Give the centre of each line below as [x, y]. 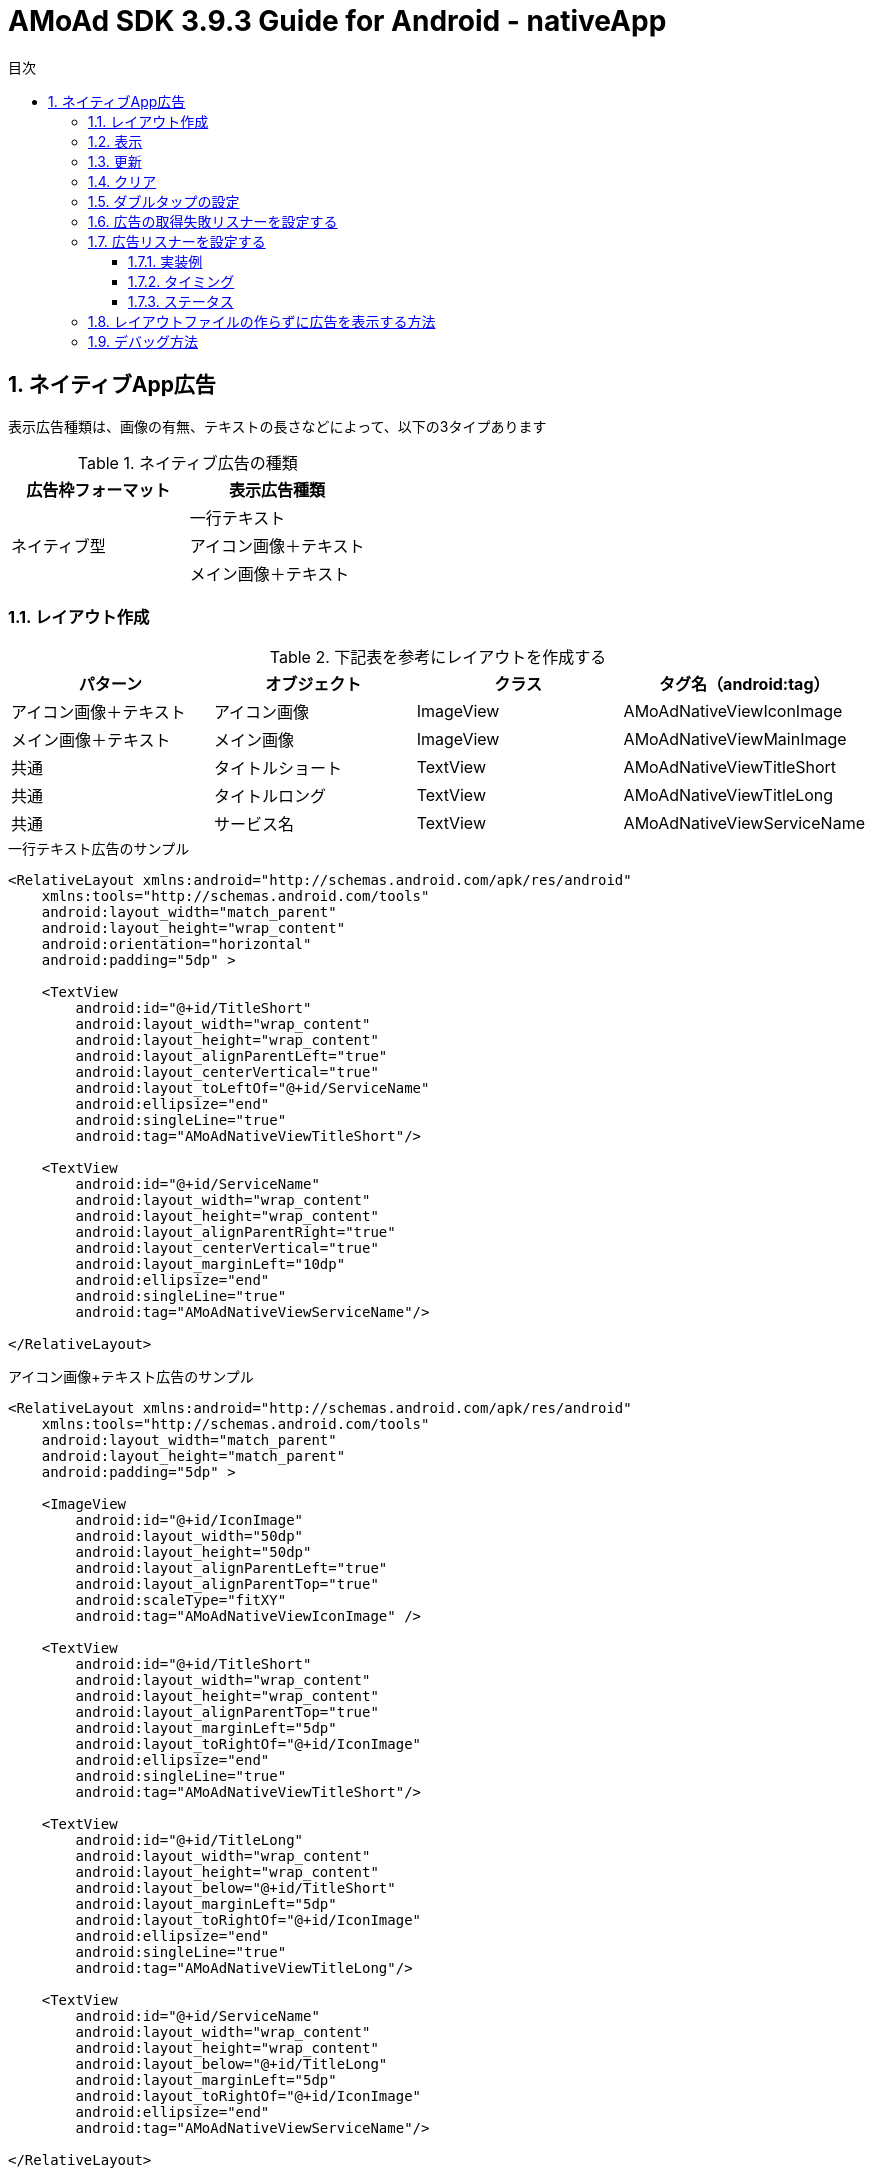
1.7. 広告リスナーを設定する [177, 241]
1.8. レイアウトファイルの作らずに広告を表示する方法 [262, 321]
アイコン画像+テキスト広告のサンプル [131, 1377]
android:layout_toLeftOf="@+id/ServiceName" [252, 1088]
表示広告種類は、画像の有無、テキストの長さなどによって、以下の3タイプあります [277, 426]
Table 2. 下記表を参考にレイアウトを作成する [438, 657]
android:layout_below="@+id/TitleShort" [235, 1888]
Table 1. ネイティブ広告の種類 [187, 462]
